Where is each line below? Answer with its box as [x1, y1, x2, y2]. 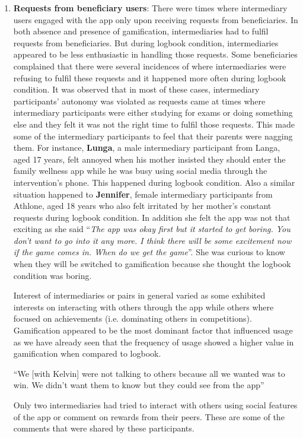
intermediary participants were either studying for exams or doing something [13, 106, 293, 119]
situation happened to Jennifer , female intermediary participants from [13, 188, 273, 200]
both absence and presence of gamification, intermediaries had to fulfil [13, 25, 269, 37]
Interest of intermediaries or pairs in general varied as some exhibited [13, 289, 266, 301]
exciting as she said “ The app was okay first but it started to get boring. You [13, 223, 291, 235]
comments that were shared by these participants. [13, 422, 194, 434]
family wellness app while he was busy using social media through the [13, 164, 267, 177]
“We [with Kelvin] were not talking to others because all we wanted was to [13, 367, 285, 379]
